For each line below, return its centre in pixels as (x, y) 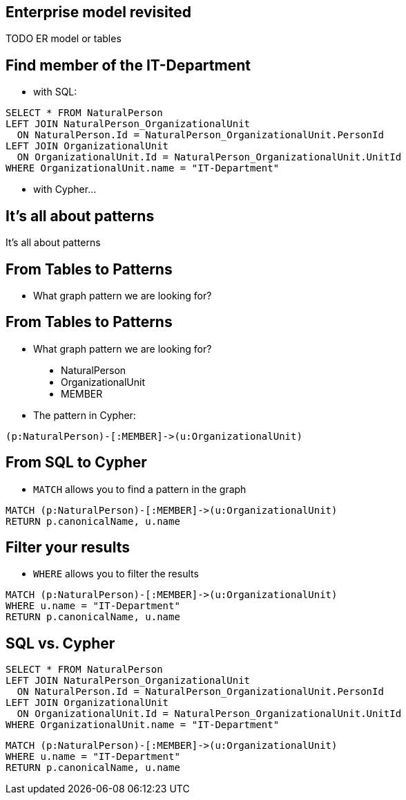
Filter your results (68, 548)
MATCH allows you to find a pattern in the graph (140, 489)
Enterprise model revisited (98, 12)
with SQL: (55, 92)
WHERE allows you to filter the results (116, 574)
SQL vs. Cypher (60, 643)
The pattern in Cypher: (85, 415)
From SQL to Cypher (76, 463)
